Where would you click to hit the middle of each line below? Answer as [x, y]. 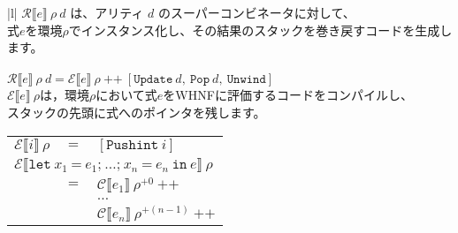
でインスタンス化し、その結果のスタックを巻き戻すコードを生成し [260, 30]
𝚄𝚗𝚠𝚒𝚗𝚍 [246, 80]
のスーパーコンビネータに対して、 [256, 12]
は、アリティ [107, 12]
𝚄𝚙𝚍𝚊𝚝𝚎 [153, 80]
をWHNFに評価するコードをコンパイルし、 [288, 95]
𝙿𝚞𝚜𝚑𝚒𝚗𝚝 [133, 144]
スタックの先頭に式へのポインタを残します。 [137, 112]
